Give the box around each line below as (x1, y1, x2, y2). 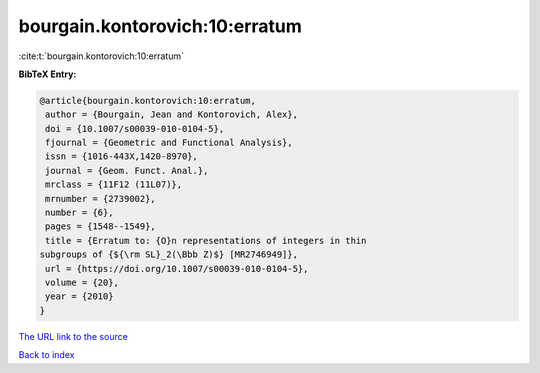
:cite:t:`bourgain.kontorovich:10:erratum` (18, 50, 185, 62)
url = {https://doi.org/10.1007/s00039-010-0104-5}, (45, 263, 309, 274)
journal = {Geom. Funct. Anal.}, (45, 165, 209, 176)
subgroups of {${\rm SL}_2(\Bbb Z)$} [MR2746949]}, (39, 249, 299, 260)
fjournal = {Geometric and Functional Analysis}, (45, 137, 294, 149)
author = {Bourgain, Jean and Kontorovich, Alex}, (45, 109, 299, 120)
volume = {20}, (45, 277, 120, 288)
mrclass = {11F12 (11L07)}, (45, 179, 183, 190)
